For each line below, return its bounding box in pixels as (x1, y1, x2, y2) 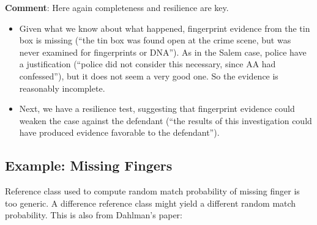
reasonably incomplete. (19, 81, 105, 94)
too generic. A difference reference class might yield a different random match (5, 196, 296, 209)
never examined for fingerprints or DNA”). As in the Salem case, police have (19, 45, 307, 58)
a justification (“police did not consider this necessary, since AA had (19, 57, 276, 70)
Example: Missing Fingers (5, 156, 173, 175)
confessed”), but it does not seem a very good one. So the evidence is (19, 69, 278, 82)
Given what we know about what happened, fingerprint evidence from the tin (19, 21, 310, 34)
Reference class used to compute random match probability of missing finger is (5, 185, 300, 197)
